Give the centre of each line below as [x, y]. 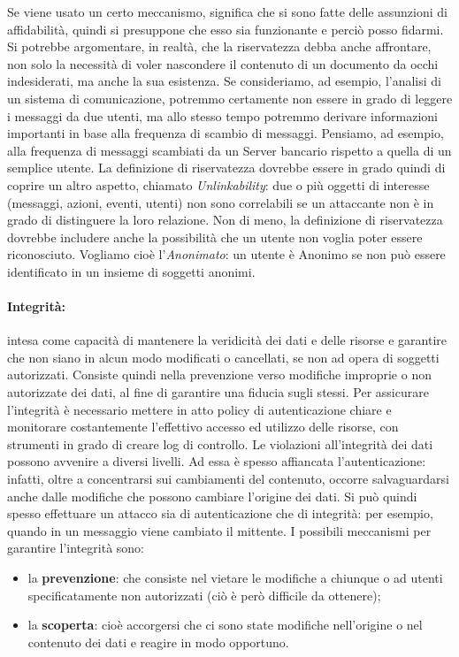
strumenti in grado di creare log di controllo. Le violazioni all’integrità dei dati [220, 443]
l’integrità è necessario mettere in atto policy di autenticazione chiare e [199, 409]
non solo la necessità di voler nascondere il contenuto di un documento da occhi [223, 63]
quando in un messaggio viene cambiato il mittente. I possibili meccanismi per [219, 530]
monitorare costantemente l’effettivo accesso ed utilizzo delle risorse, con [203, 427]
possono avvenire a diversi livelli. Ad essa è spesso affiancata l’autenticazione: [217, 461]
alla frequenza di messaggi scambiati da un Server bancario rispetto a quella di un [229, 150]
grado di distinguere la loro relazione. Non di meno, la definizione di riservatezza [225, 220]
